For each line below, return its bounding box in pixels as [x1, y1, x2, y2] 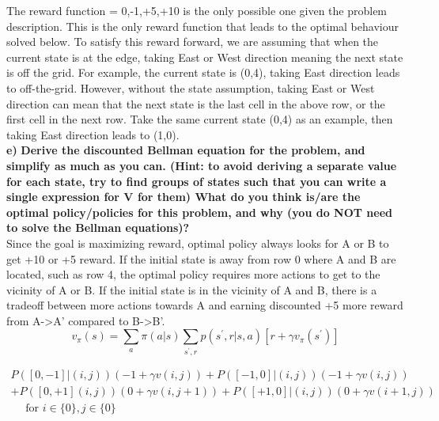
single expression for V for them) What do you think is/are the [6, 188, 361, 205]
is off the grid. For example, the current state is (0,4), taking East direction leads [6, 64, 400, 81]
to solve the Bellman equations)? [6, 219, 190, 236]
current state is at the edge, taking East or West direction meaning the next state [6, 48, 403, 65]
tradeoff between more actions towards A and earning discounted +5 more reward [6, 297, 403, 313]
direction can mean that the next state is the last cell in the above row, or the [6, 95, 385, 112]
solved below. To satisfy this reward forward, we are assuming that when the [6, 33, 379, 50]
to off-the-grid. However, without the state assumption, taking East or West [6, 79, 375, 96]
